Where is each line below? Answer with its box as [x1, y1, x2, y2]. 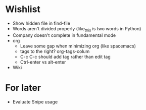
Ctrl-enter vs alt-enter [20, 59, 66, 65]
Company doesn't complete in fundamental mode [12, 32, 116, 38]
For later [5, 82, 41, 93]
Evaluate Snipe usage [12, 98, 58, 104]
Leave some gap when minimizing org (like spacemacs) [20, 43, 136, 49]
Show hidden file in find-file [12, 20, 71, 26]
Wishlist [5, 4, 40, 15]
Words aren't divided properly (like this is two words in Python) [12, 25, 141, 33]
